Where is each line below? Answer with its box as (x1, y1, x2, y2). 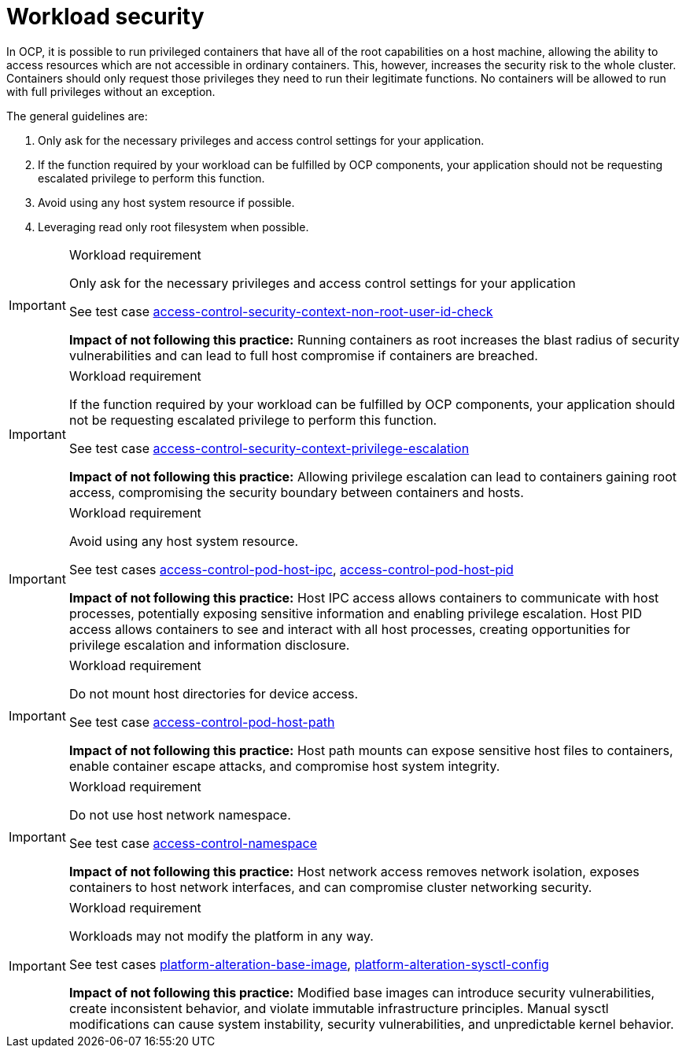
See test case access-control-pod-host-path (68, 713, 335, 730)
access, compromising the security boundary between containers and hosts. (68, 484, 524, 500)
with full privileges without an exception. (6, 84, 216, 98)
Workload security (6, 3, 205, 30)
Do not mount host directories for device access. (68, 685, 359, 702)
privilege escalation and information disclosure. (68, 636, 350, 653)
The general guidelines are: (6, 109, 148, 123)
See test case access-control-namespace (68, 835, 318, 851)
